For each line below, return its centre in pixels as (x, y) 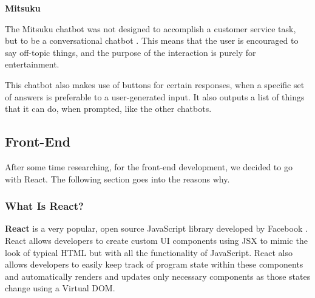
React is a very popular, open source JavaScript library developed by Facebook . (156, 228)
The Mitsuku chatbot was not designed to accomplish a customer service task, (151, 28)
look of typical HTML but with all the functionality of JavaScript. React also (149, 252)
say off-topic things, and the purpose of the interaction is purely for (130, 52)
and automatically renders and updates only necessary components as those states (158, 276)
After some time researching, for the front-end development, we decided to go (149, 166)
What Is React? (44, 206)
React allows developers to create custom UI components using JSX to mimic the (156, 240)
